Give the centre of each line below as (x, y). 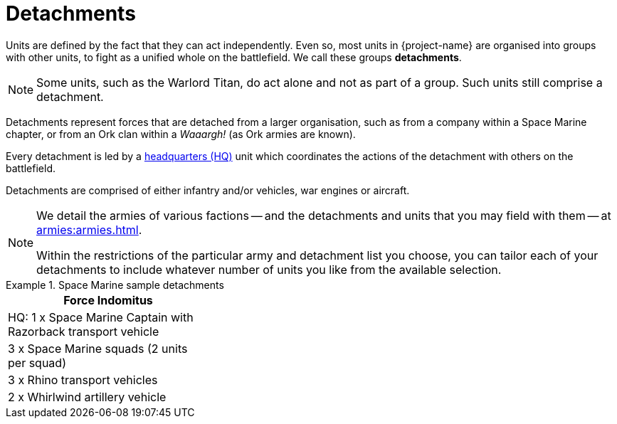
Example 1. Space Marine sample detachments (115, 285)
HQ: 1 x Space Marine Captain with (101, 317)
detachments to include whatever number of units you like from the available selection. (269, 269)
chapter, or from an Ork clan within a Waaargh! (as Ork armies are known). (181, 134)
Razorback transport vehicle (84, 331)
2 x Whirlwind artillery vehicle (87, 397)
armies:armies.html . (89, 229)
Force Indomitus (108, 300)
